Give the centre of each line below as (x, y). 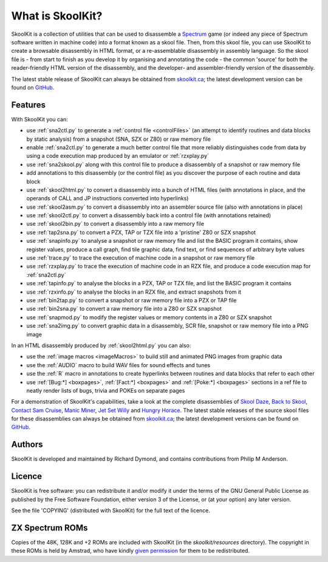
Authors (27, 445)
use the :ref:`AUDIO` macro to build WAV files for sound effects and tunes (118, 365)
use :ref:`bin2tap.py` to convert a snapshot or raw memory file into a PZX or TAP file (132, 300)
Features (28, 105)
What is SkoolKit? (57, 16)
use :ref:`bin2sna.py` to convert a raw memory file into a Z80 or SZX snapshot (124, 309)
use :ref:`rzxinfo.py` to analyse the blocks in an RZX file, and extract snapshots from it (134, 292)
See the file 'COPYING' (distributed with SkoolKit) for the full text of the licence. (111, 510)
